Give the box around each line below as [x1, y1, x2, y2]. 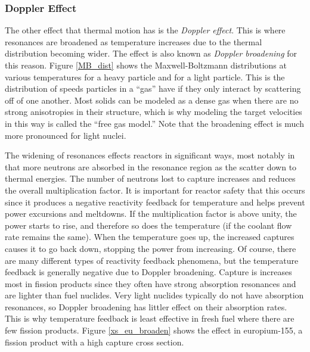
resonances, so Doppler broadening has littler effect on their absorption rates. [5, 300, 287, 313]
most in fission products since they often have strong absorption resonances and [5, 277, 296, 289]
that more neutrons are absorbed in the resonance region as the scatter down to [5, 160, 297, 173]
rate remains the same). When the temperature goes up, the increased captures [5, 230, 294, 243]
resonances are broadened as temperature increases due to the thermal [5, 35, 262, 48]
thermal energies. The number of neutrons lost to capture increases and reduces [5, 172, 296, 185]
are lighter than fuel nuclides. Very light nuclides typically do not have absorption [5, 289, 304, 301]
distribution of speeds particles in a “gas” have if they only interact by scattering [5, 82, 301, 95]
